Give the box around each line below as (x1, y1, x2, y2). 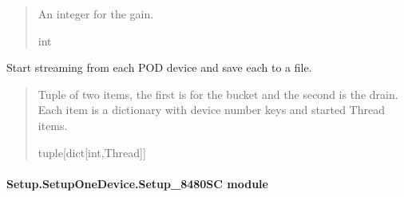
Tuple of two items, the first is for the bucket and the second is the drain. (38, 85, 398, 102)
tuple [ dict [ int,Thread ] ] (38, 144, 146, 160)
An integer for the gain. (38, 6, 154, 22)
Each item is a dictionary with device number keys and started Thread (38, 101, 385, 118)
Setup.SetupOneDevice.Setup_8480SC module (6, 175, 268, 191)
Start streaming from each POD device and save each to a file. (6, 59, 312, 76)
